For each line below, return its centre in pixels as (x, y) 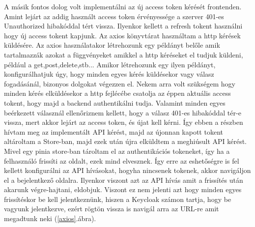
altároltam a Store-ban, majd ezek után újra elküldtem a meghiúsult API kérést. (126, 141)
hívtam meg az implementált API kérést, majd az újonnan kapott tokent (113, 131)
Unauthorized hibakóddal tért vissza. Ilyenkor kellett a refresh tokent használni (123, 26)
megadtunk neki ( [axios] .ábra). (50, 218)
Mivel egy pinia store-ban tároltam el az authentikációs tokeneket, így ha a (117, 151)
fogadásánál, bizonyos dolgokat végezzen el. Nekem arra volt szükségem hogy (120, 83)
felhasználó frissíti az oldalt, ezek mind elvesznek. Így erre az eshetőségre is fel (122, 160)
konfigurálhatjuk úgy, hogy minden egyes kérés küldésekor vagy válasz (109, 74)
